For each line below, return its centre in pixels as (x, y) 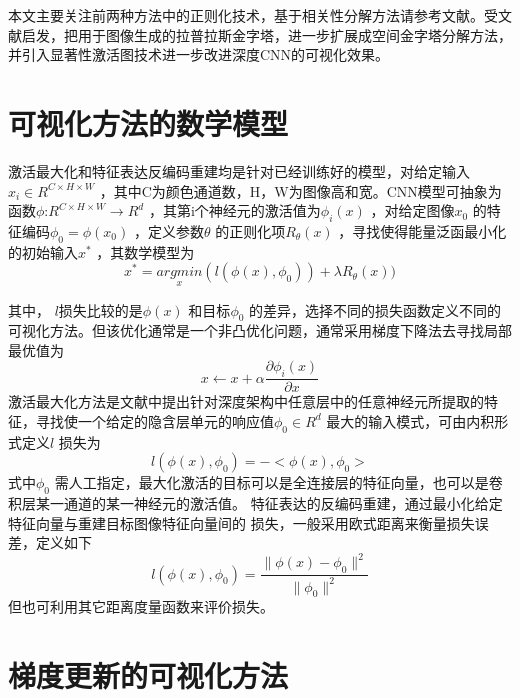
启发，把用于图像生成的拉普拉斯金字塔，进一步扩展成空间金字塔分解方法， (267, 34)
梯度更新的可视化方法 (148, 675)
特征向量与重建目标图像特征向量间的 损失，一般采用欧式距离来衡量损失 (241, 522)
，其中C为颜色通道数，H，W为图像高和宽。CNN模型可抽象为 (300, 190)
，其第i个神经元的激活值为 (234, 210)
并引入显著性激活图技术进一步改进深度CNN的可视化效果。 (199, 54)
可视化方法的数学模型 (148, 122)
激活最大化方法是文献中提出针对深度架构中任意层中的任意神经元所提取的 (246, 401)
